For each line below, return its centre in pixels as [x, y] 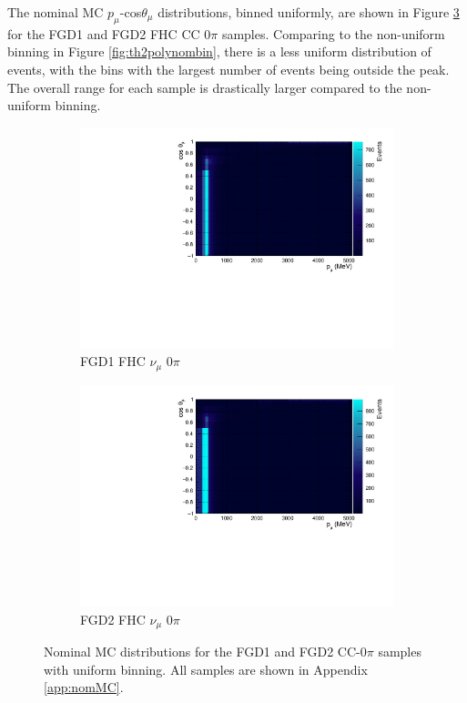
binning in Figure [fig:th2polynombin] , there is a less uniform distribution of [219, 51]
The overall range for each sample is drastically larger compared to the [205, 87]
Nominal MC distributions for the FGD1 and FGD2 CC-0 [205, 652]
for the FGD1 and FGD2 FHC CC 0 [109, 33]
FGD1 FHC [113, 361]
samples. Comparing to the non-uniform [333, 33]
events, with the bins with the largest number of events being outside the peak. [228, 69]
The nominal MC [56, 12]
